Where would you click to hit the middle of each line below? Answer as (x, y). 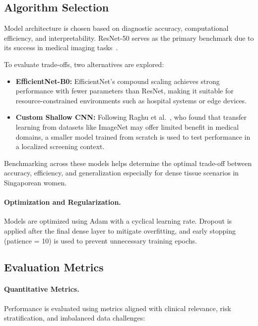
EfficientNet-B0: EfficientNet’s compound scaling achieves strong (118, 81)
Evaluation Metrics (54, 267)
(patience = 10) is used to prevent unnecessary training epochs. (100, 240)
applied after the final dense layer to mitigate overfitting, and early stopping (120, 230)
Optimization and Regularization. (63, 202)
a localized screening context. (60, 146)
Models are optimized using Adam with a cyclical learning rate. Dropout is (118, 221)
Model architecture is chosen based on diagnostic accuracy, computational (116, 28)
